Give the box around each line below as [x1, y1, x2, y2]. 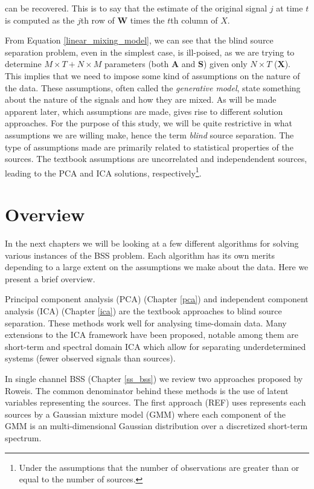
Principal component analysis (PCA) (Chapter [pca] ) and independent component [5, 293, 309, 305]
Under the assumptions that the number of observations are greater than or [19, 461, 300, 473]
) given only [203, 57, 248, 70]
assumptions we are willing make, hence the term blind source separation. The [5, 128, 294, 141]
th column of [170, 13, 218, 26]
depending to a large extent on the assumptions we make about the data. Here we [5, 261, 309, 273]
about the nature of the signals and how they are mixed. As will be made [5, 93, 277, 106]
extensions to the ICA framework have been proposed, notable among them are [5, 328, 299, 341]
